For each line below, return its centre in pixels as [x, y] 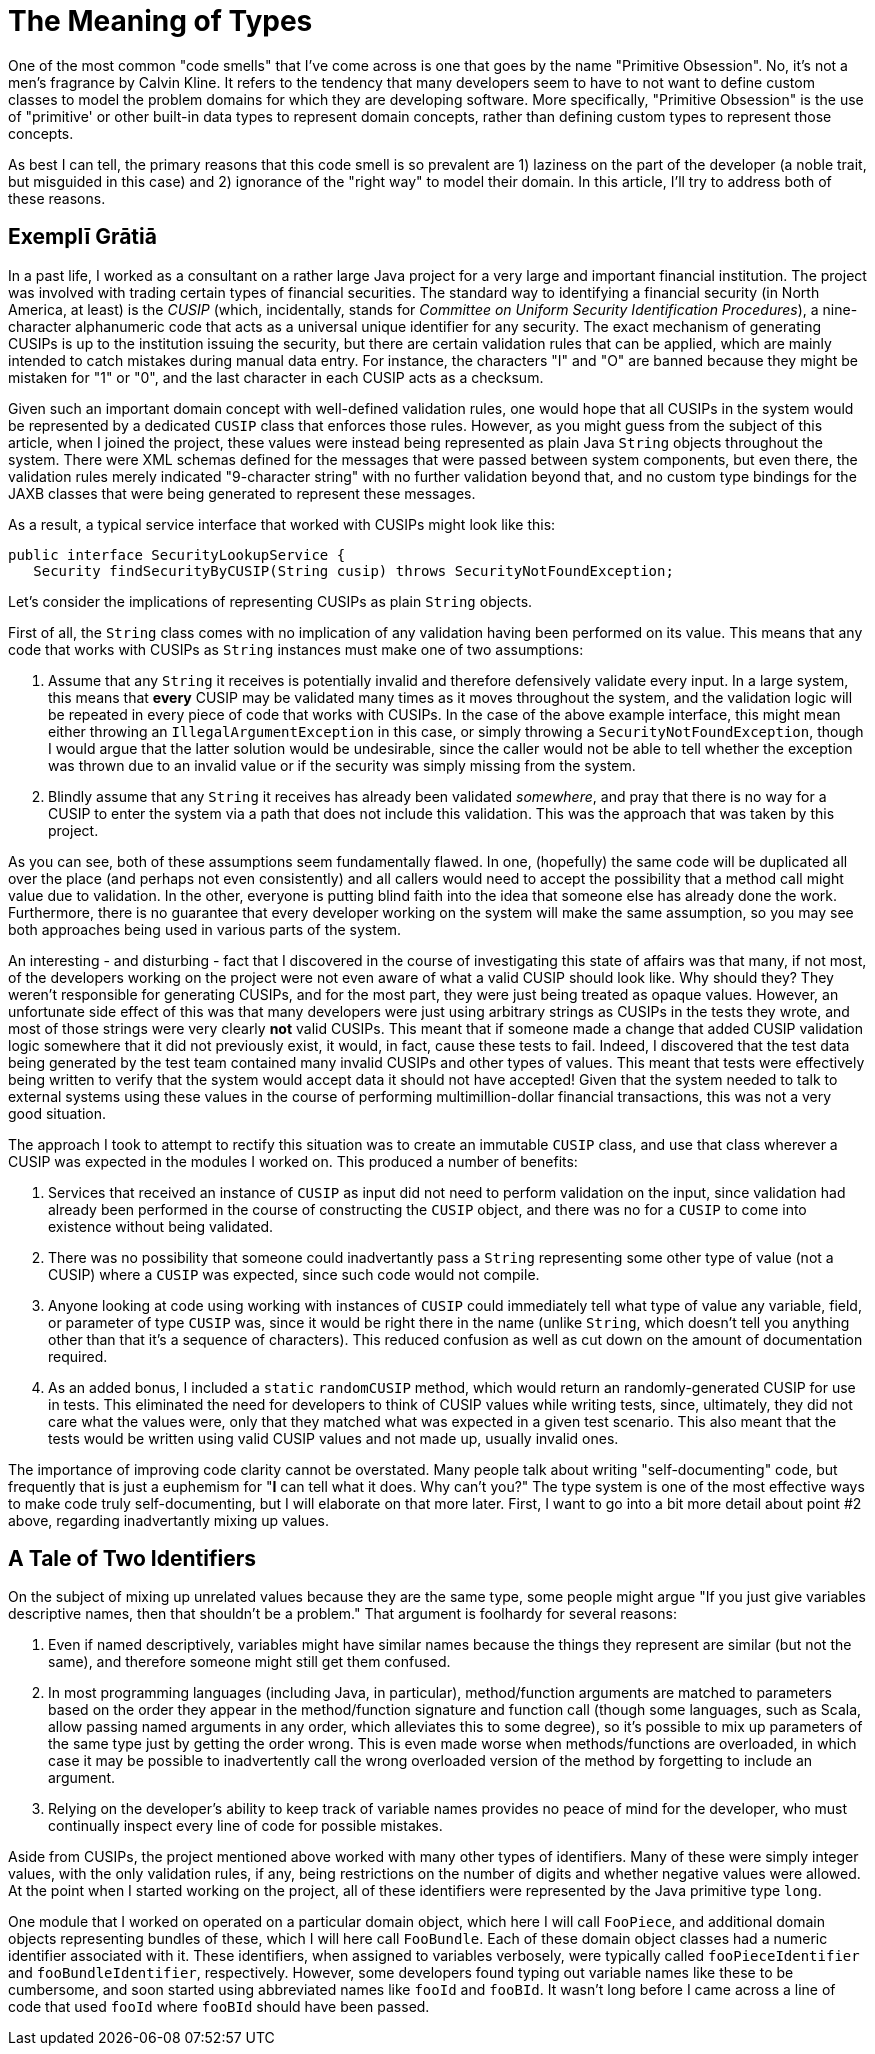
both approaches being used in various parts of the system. [205, 929]
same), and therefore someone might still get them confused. [249, 1662]
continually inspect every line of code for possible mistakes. [245, 1826]
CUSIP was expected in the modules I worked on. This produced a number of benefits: [293, 1161]
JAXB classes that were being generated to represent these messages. [242, 493]
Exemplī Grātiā [82, 237]
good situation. [57, 1113]
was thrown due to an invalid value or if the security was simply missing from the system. [342, 765]
